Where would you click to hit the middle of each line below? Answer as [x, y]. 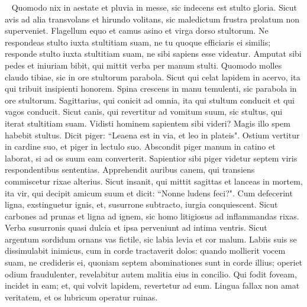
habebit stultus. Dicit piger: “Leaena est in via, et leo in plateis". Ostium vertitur [152, 135]
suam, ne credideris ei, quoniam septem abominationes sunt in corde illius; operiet [154, 262]
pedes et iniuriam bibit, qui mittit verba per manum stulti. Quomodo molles [143, 65]
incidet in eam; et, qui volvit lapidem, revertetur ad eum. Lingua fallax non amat [152, 285]
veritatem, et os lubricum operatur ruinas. [81, 297]
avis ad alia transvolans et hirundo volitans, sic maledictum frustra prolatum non [152, 19]
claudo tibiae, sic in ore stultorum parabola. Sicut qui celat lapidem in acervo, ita [153, 77]
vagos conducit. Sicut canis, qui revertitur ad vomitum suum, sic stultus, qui [144, 112]
